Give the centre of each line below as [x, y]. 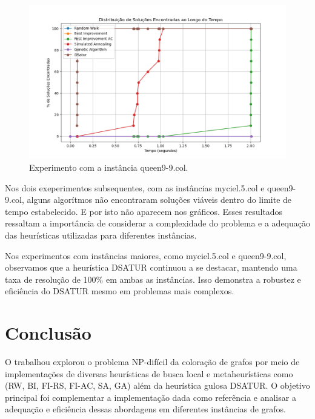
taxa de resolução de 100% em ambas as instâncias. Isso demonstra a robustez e [153, 279]
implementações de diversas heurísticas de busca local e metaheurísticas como [149, 373]
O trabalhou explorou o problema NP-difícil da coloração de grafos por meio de [152, 362]
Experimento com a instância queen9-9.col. [109, 167]
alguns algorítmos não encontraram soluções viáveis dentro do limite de [159, 200]
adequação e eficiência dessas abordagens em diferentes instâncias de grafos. [145, 409]
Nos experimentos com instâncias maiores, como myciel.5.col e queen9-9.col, [146, 255]
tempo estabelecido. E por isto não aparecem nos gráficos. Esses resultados [144, 211]
